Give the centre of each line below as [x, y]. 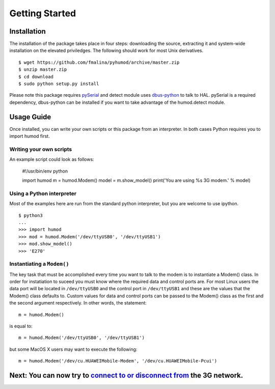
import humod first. [30, 136]
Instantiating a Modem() [39, 264]
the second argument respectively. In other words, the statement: [78, 303]
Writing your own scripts [41, 149]
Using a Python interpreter [43, 193]
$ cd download [36, 77]
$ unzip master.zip [43, 70]
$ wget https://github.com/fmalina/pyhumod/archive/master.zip [99, 62]
